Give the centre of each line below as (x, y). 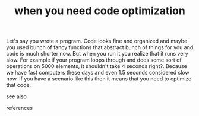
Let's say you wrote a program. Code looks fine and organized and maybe (97, 41)
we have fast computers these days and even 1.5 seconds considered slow (98, 73)
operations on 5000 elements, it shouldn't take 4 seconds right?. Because (97, 66)
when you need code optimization (100, 11)
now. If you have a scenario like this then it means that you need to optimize (99, 79)
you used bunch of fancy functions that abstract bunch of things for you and (100, 47)
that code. (19, 85)
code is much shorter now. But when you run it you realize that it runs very (97, 54)
